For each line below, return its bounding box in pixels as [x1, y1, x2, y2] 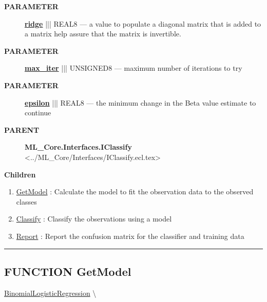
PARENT [4, 124, 40, 135]
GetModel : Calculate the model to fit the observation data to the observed [16, 186, 254, 197]
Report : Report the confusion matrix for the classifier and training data [16, 230, 244, 241]
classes [16, 196, 37, 207]
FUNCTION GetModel [4, 263, 131, 279]
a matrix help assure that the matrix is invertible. [25, 28, 181, 39]
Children [4, 169, 36, 179]
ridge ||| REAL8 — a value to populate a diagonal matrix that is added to [25, 18, 261, 29]
